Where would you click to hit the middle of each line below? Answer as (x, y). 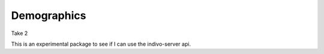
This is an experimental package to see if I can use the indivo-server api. (101, 44)
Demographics (49, 15)
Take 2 (19, 33)
